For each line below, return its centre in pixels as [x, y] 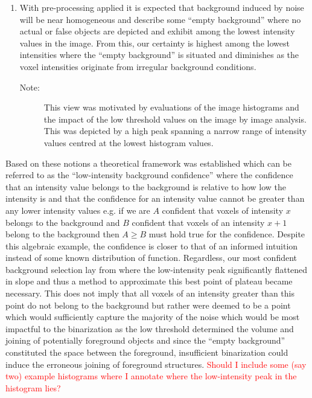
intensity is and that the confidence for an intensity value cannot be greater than [155, 198]
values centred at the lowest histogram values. [129, 142]
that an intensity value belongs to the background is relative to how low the [146, 186]
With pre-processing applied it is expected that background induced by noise [162, 7]
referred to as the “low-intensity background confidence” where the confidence [149, 175]
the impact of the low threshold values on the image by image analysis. [175, 119]
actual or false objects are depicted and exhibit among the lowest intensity [157, 31]
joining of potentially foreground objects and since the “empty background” [145, 340]
